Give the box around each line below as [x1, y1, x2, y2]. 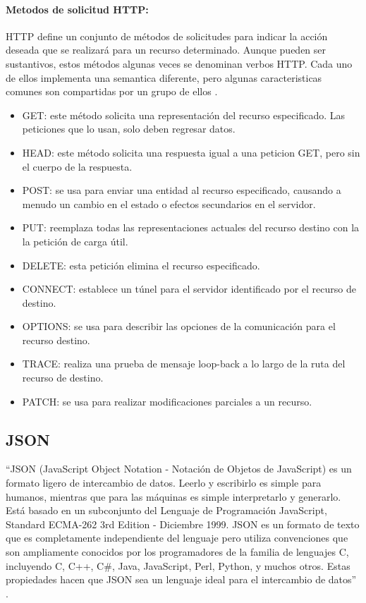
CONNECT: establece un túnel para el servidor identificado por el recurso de [22, 281, 356, 296]
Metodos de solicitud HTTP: [6, 1, 149, 16]
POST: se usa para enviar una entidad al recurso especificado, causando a [22, 183, 341, 197]
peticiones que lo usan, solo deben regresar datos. [22, 121, 236, 136]
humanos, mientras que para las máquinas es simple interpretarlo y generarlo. [6, 489, 341, 504]
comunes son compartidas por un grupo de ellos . [6, 84, 218, 99]
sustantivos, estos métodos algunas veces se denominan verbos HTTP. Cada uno [6, 56, 353, 71]
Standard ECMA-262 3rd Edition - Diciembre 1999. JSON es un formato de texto [6, 516, 360, 531]
